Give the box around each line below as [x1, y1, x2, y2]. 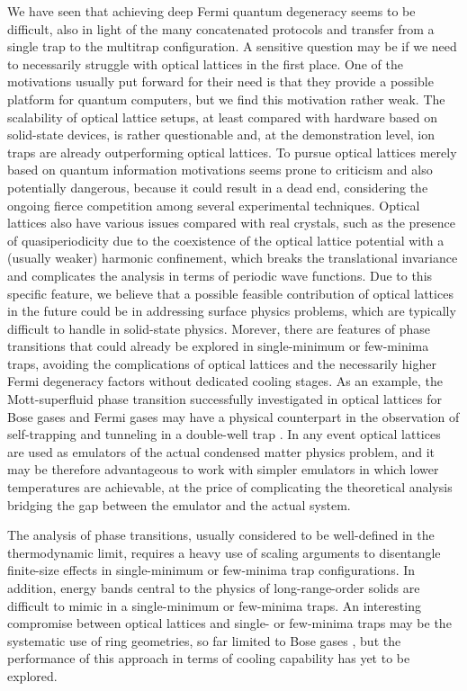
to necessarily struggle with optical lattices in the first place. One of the [7, 54, 403, 73]
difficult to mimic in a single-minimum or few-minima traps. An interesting [7, 596, 421, 615]
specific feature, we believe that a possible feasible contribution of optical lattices [7, 283, 454, 302]
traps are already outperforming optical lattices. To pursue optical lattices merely [7, 142, 457, 161]
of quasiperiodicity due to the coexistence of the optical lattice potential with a [7, 230, 445, 249]
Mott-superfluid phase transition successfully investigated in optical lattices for [7, 390, 442, 408]
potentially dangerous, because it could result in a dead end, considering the [7, 177, 428, 196]
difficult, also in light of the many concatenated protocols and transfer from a [7, 19, 435, 38]
